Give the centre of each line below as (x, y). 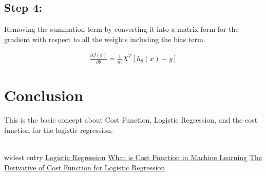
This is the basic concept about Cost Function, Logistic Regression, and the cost (131, 120)
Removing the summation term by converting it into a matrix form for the (121, 29)
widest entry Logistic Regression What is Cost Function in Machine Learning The (133, 157)
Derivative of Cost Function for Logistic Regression (85, 167)
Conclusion (44, 95)
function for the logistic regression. (59, 130)
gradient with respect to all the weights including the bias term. (105, 39)
